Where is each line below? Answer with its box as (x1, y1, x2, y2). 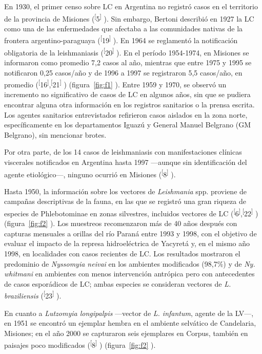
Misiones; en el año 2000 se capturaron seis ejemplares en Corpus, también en (4, 327, 248, 338)
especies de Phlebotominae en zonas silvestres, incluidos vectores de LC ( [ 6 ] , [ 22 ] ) (4, 206, 258, 218)
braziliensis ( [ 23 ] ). (4, 289, 62, 301)
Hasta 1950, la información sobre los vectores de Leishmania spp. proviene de (4, 185, 247, 196)
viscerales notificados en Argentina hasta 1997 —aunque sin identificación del (4, 156, 247, 167)
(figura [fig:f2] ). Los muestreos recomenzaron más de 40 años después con (4, 218, 237, 229)
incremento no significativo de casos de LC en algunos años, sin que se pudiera (4, 89, 251, 100)
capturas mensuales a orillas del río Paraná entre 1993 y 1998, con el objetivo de (4, 228, 257, 238)
